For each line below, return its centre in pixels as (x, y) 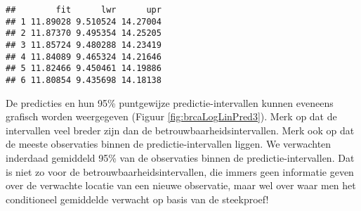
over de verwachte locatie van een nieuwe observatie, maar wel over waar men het (181, 185)
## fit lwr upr (84, 10)
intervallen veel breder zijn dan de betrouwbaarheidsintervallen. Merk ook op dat (180, 130)
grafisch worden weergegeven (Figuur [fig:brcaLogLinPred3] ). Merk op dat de (171, 116)
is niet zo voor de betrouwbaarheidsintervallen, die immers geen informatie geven (180, 171)
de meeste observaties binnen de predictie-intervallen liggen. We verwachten (169, 144)
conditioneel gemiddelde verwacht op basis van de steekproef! (137, 199)
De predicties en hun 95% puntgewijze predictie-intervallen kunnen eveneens (170, 102)
